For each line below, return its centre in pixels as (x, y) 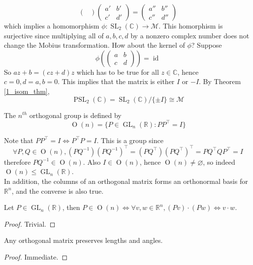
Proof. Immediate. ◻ (36, 256)
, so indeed (219, 162)
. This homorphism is (191, 26)
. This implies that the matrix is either (116, 81)
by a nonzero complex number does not (190, 35)
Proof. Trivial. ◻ (30, 223)
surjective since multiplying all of (54, 35)
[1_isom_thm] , (27, 91)
